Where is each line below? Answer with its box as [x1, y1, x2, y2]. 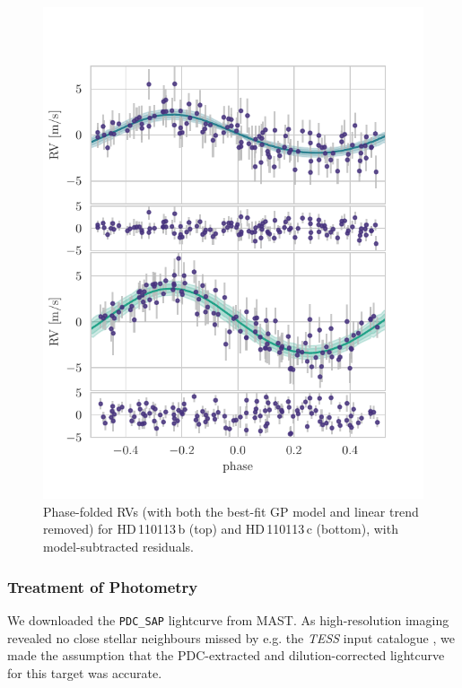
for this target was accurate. [7, 663, 162, 682]
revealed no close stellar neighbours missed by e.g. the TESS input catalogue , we [7, 628, 455, 647]
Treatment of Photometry [7, 575, 198, 597]
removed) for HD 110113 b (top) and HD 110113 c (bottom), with [43, 519, 398, 538]
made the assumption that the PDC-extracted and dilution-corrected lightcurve [7, 646, 445, 665]
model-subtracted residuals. [43, 537, 194, 556]
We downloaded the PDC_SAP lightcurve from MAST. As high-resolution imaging [7, 610, 449, 629]
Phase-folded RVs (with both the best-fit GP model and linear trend [43, 501, 419, 520]
